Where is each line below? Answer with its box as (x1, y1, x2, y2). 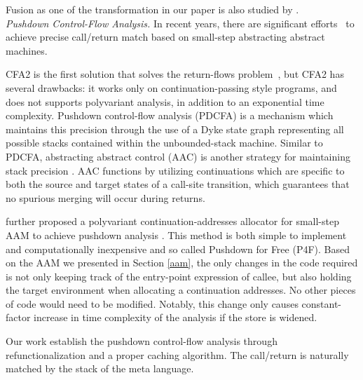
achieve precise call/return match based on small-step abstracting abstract (6, 29, 325, 44)
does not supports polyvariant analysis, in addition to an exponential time (6, 94, 324, 109)
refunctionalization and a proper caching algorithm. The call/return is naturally (6, 347, 349, 362)
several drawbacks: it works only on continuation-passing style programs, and (6, 80, 337, 95)
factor (6, 310, 31, 325)
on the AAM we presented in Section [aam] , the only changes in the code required (6, 255, 358, 270)
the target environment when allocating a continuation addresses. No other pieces (6, 283, 356, 297)
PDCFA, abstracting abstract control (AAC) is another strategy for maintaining (6, 149, 350, 163)
